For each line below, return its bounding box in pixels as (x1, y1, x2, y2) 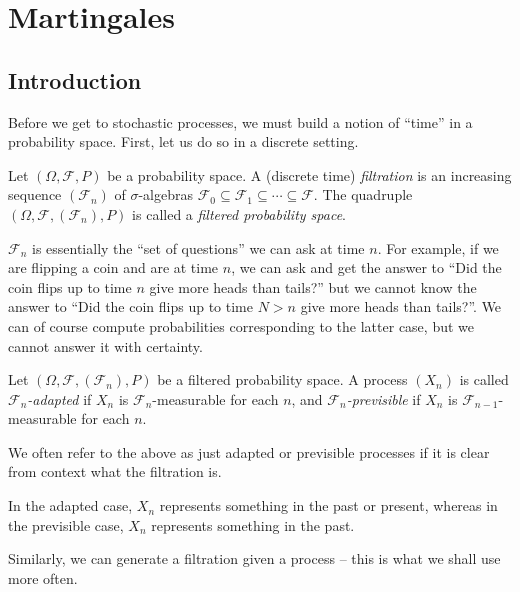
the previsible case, (8, 514, 124, 535)
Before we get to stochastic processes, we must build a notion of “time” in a (8, 111, 473, 132)
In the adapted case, (8, 495, 133, 516)
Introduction (8, 64, 142, 95)
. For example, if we (377, 237, 499, 258)
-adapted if (27, 388, 92, 409)
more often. (8, 567, 78, 588)
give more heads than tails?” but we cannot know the (149, 276, 477, 297)
